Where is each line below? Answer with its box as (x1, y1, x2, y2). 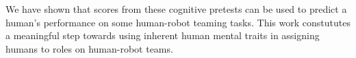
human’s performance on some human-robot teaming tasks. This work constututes (5, 15, 351, 29)
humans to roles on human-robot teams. (5, 41, 173, 55)
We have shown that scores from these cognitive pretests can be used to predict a (5, 2, 347, 16)
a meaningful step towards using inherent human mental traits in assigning (5, 28, 320, 42)
